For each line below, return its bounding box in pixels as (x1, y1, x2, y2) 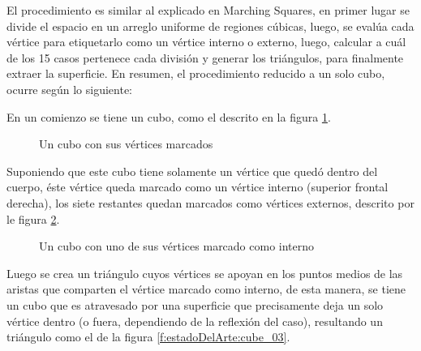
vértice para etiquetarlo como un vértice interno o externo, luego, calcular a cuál (6, 33, 406, 50)
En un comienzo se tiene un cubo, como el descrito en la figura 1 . (6, 108, 331, 125)
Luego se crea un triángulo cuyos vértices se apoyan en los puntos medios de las (6, 264, 403, 281)
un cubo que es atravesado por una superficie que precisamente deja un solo (6, 296, 384, 313)
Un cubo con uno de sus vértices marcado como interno (39, 238, 315, 255)
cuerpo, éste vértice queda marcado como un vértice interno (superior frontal (6, 178, 389, 195)
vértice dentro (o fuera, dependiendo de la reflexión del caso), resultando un (6, 312, 383, 329)
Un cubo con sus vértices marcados (39, 135, 213, 152)
